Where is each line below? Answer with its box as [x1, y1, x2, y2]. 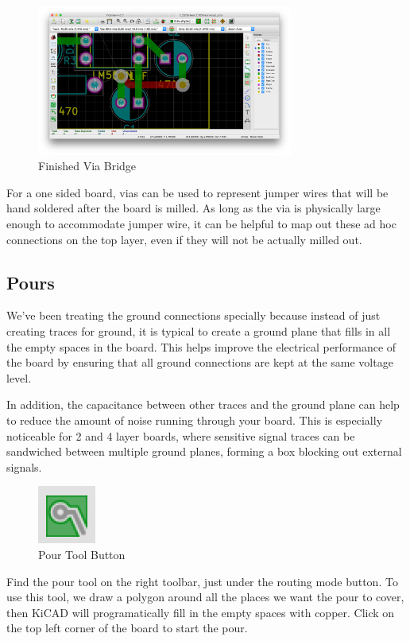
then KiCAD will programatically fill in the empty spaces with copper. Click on [6, 604, 395, 620]
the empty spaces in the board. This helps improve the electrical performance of [6, 338, 396, 355]
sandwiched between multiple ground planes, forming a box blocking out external [6, 443, 402, 460]
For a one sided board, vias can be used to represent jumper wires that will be [6, 184, 389, 200]
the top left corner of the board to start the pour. [6, 620, 248, 636]
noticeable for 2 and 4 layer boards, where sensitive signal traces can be [6, 427, 355, 444]
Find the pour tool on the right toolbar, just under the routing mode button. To [6, 573, 398, 589]
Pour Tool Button [38, 546, 126, 562]
